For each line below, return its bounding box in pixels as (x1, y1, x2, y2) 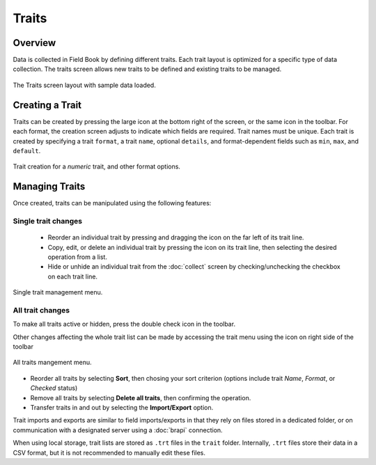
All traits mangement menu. (13, 358, 92, 367)
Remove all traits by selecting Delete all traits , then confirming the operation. (30, 393, 251, 402)
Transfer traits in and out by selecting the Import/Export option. (30, 404, 214, 411)
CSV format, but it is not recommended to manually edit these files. (13, 448, 205, 457)
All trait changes (13, 305, 70, 315)
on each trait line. (47, 272, 97, 281)
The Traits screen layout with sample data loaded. (13, 81, 156, 89)
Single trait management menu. (13, 288, 103, 297)
